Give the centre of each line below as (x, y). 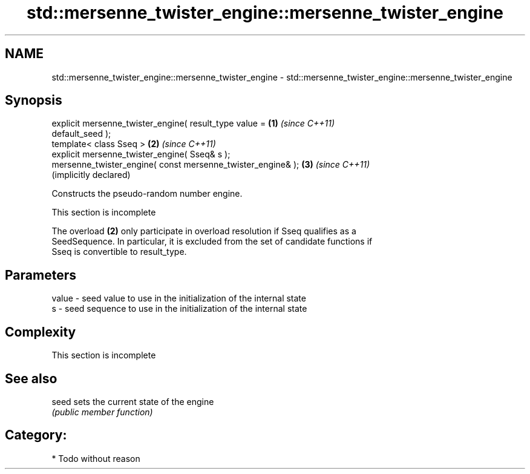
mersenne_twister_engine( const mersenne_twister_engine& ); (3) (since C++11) (211, 165)
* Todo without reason (96, 458)
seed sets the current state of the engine (133, 401)
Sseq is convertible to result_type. (119, 252)
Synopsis (34, 100)
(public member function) (102, 412)
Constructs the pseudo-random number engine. (147, 194)
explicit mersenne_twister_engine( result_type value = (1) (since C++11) (193, 123)
